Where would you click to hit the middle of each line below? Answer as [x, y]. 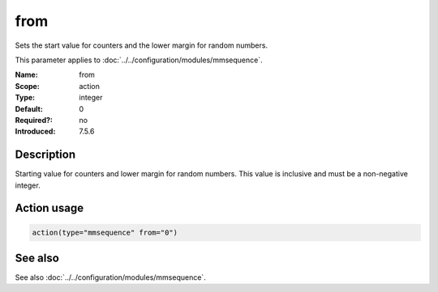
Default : [29, 108]
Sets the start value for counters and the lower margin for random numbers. [141, 45]
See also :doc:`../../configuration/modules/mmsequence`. [110, 277]
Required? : [34, 120]
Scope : [27, 86]
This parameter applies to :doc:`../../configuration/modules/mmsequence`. [139, 60]
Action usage [49, 208]
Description [45, 155]
